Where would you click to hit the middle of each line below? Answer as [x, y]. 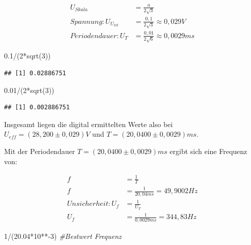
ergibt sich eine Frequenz [208, 151]
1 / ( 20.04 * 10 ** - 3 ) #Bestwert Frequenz [63, 236]
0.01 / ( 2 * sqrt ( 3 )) [29, 90]
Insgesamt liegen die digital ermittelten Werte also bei [89, 124]
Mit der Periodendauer [40, 151]
